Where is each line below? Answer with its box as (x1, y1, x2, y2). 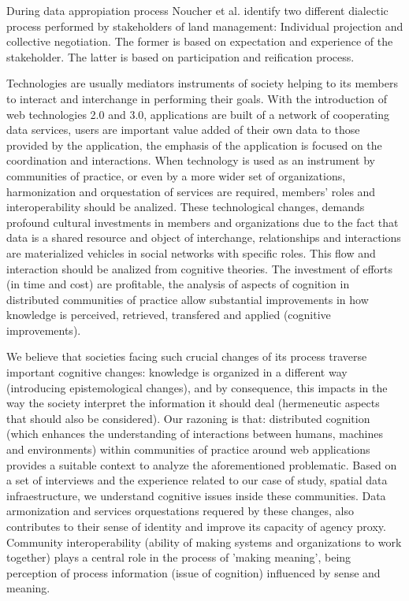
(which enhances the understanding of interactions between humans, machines (6, 425, 384, 442)
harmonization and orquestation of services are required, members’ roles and (6, 183, 376, 199)
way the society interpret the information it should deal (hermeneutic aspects (6, 395, 380, 411)
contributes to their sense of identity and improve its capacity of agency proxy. (6, 518, 386, 534)
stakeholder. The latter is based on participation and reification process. (6, 48, 355, 65)
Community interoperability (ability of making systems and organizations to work (6, 533, 402, 550)
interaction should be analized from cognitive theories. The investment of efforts (6, 260, 393, 276)
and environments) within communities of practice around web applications (6, 441, 370, 458)
